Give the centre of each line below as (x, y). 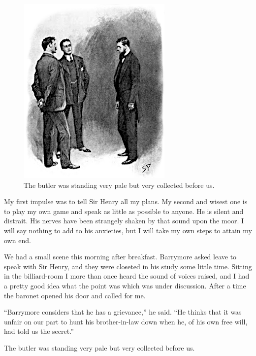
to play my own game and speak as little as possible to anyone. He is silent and (124, 211)
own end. (17, 240)
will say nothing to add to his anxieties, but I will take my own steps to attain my (128, 230)
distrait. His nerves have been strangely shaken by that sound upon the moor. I (124, 221)
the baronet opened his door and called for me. (75, 295)
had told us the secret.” (39, 331)
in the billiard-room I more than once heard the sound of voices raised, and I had (127, 276)
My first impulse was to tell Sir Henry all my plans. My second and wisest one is (126, 201)
